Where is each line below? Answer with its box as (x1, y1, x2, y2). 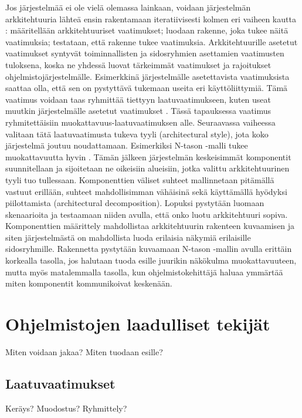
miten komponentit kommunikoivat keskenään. (5, 277, 172, 289)
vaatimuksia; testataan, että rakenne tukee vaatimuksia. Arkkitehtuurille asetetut (5, 35, 298, 48)
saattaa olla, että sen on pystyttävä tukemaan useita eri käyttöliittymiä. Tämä (5, 82, 288, 94)
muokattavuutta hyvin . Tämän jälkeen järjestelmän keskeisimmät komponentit (5, 150, 291, 163)
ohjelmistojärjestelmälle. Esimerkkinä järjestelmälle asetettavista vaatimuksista (5, 70, 290, 82)
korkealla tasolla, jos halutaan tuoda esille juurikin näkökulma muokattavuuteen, (5, 254, 297, 267)
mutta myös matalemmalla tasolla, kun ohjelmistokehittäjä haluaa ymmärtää (5, 265, 283, 278)
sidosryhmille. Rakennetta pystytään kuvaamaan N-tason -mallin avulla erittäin (5, 242, 292, 255)
